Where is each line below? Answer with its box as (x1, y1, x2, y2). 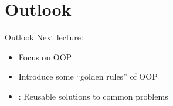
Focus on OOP (18, 50, 72, 63)
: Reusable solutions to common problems (18, 90, 168, 102)
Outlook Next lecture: (5, 31, 83, 43)
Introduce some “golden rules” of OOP (18, 70, 158, 83)
